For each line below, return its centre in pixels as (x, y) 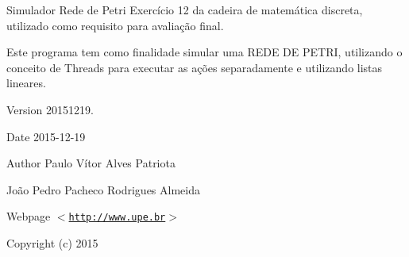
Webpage (29, 216)
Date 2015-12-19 (46, 136)
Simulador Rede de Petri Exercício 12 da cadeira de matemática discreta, (185, 10)
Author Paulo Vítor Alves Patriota (91, 163)
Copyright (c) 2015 (52, 243)
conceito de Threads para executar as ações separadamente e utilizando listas (195, 67)
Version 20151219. (50, 109)
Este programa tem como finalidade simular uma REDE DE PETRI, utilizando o (204, 52)
